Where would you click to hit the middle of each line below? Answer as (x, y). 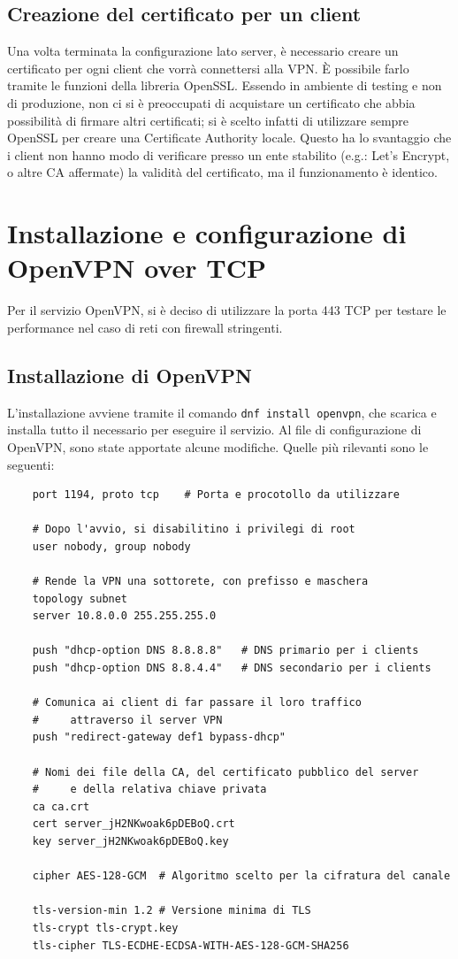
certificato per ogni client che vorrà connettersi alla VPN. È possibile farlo (208, 68)
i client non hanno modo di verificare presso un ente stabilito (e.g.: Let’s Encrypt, (229, 154)
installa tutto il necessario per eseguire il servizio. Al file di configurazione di (214, 430)
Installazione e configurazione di (207, 233)
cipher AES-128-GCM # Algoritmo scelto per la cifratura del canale (241, 876)
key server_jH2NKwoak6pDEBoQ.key (130, 841)
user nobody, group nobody (111, 546)
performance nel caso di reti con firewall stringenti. (145, 327)
